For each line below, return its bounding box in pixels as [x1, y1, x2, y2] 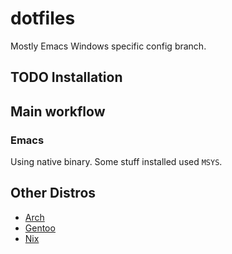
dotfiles [10, 7, 76, 30]
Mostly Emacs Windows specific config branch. [10, 40, 207, 52]
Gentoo [24, 222, 56, 234]
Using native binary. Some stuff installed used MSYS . [10, 156, 223, 168]
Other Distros [10, 185, 97, 202]
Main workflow [10, 103, 106, 120]
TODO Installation [10, 69, 123, 86]
